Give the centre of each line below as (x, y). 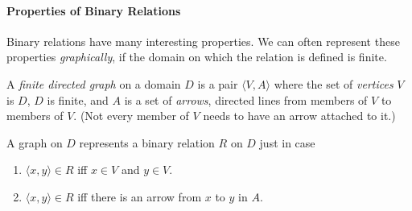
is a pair (218, 83)
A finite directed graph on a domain (94, 83)
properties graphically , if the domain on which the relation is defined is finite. (197, 57)
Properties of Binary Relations (94, 10)
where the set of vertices (334, 83)
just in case (287, 142)
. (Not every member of (131, 116)
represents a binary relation (147, 142)
